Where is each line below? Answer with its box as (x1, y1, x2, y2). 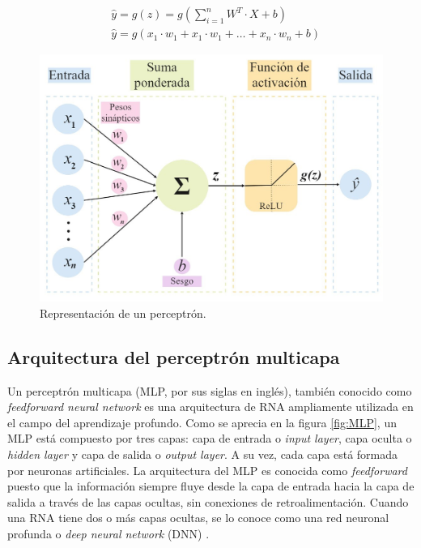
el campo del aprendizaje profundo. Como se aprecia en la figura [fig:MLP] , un (7, 413, 397, 430)
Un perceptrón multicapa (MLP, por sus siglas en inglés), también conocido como (7, 382, 412, 399)
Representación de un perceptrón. (40, 304, 206, 321)
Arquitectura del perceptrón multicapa (7, 344, 340, 369)
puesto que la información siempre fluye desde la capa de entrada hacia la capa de (7, 477, 415, 494)
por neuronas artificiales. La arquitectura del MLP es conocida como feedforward (7, 461, 407, 478)
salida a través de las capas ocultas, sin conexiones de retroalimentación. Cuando (7, 493, 409, 510)
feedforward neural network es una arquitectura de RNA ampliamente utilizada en (7, 398, 414, 415)
